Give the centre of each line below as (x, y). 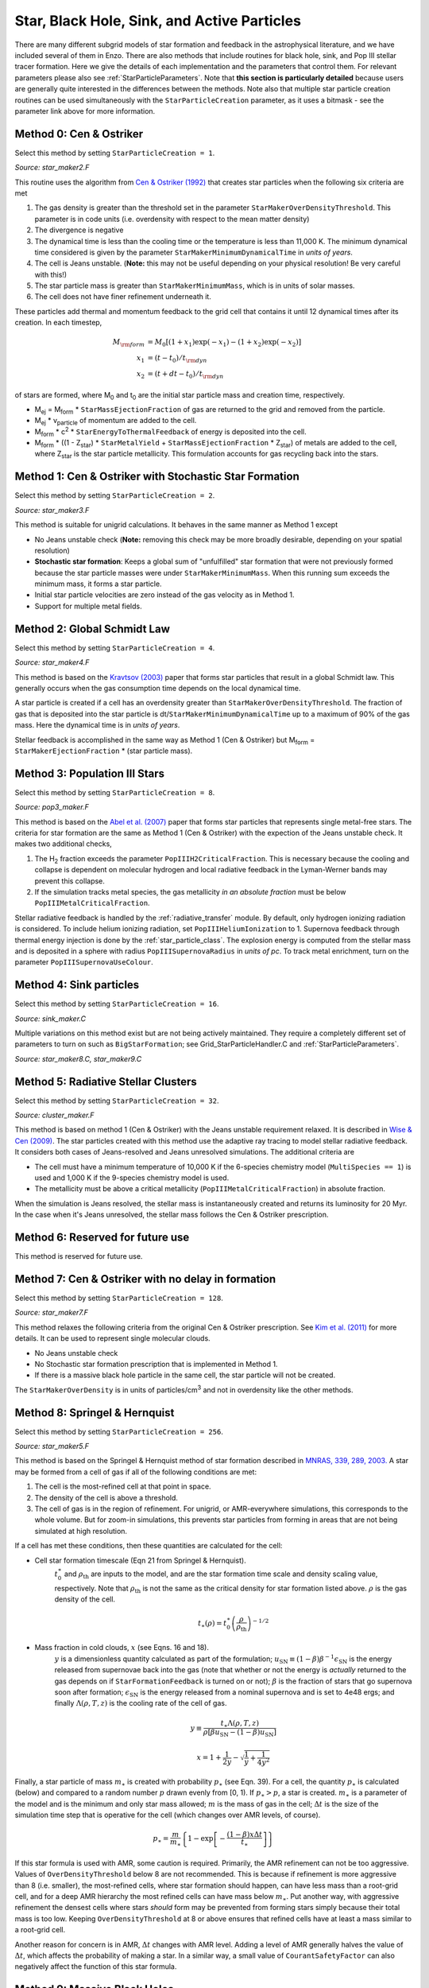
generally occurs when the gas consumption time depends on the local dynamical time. (158, 688)
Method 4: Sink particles (77, 985)
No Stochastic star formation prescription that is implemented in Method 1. (156, 1364)
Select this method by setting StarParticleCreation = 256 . (119, 1431)
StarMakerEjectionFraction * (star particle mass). (104, 751)
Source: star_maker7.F (52, 1313)
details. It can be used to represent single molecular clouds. (112, 1338)
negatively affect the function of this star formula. (96, 1967)
